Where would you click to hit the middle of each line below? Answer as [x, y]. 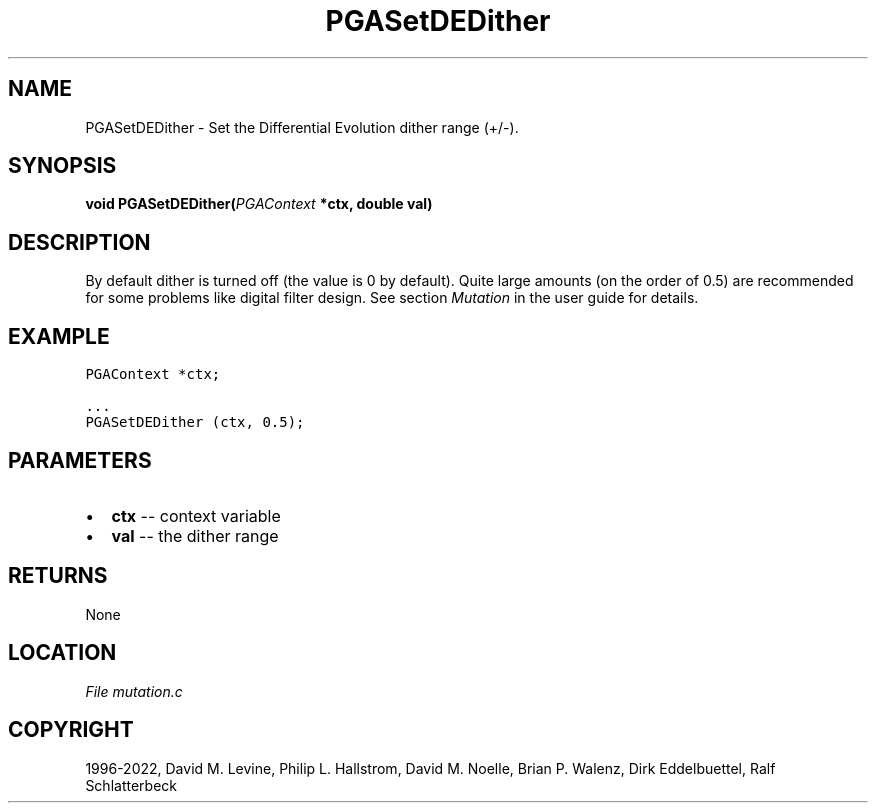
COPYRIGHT [71, 730]
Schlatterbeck [131, 785]
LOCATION [62, 653]
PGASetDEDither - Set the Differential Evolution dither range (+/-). [302, 127]
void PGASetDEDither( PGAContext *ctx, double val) [259, 204]
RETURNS [58, 576]
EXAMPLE [59, 336]
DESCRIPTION [79, 242]
